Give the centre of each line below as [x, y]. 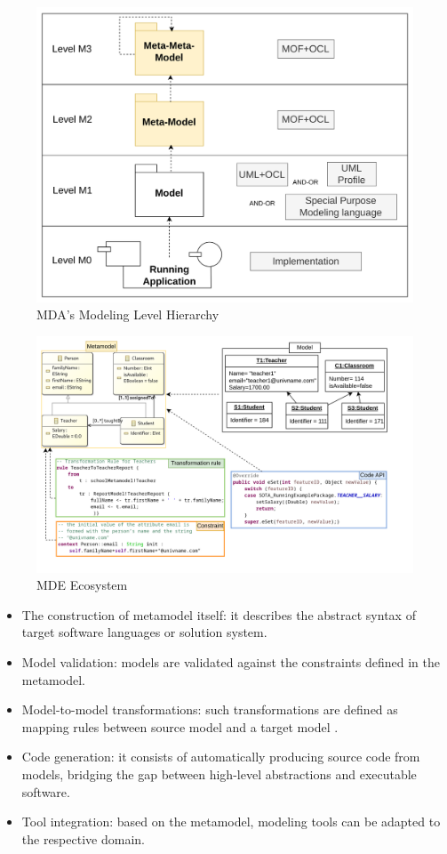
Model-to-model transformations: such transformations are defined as [210, 709]
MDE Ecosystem [82, 585]
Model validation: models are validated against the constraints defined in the [231, 662]
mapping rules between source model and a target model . [180, 726]
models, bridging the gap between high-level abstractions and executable [219, 774]
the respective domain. [83, 838]
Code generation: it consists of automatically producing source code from [221, 757]
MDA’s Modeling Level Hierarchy [128, 314]
